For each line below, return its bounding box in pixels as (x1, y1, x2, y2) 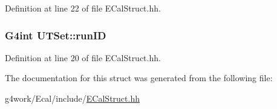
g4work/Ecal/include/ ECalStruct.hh (5, 92, 140, 104)
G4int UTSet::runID (5, 27, 106, 42)
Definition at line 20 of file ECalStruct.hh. (5, 51, 161, 64)
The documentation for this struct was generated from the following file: (5, 71, 273, 84)
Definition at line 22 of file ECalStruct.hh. (5, 2, 161, 14)
